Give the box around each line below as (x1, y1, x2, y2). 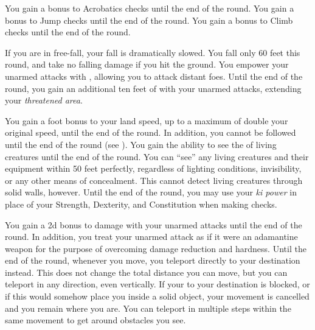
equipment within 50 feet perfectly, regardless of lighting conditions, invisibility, (5, 162, 302, 175)
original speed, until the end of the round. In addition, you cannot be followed (5, 126, 296, 139)
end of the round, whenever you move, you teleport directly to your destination (5, 254, 300, 267)
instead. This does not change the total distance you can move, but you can (5, 265, 288, 278)
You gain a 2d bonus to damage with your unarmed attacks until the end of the (5, 218, 302, 231)
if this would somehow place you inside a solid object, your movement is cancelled (5, 290, 310, 303)
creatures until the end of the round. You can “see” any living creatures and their (5, 150, 309, 163)
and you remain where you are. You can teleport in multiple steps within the (5, 301, 291, 314)
